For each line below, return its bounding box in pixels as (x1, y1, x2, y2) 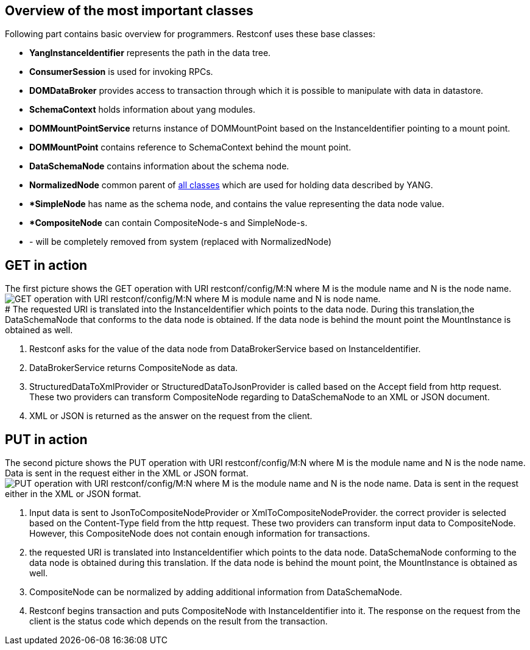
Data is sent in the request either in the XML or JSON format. (5, 468, 249, 479)
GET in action (5, 257, 88, 273)
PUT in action (5, 431, 88, 447)
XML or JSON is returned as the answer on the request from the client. (29, 411, 313, 422)
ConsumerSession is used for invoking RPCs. (29, 66, 213, 77)
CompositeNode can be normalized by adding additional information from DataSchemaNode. (29, 587, 403, 598)
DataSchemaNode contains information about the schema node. (29, 161, 289, 172)
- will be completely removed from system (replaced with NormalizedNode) (29, 236, 332, 247)
